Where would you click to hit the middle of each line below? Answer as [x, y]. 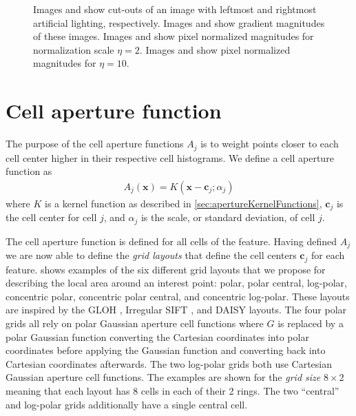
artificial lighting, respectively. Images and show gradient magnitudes [179, 22]
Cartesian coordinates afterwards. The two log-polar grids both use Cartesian [169, 363]
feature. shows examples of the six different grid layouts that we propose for [166, 269]
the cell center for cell [51, 217]
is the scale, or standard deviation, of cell [228, 217]
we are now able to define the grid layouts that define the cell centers [151, 255]
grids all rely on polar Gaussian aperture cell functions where [135, 323]
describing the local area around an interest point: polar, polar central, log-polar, [176, 283]
